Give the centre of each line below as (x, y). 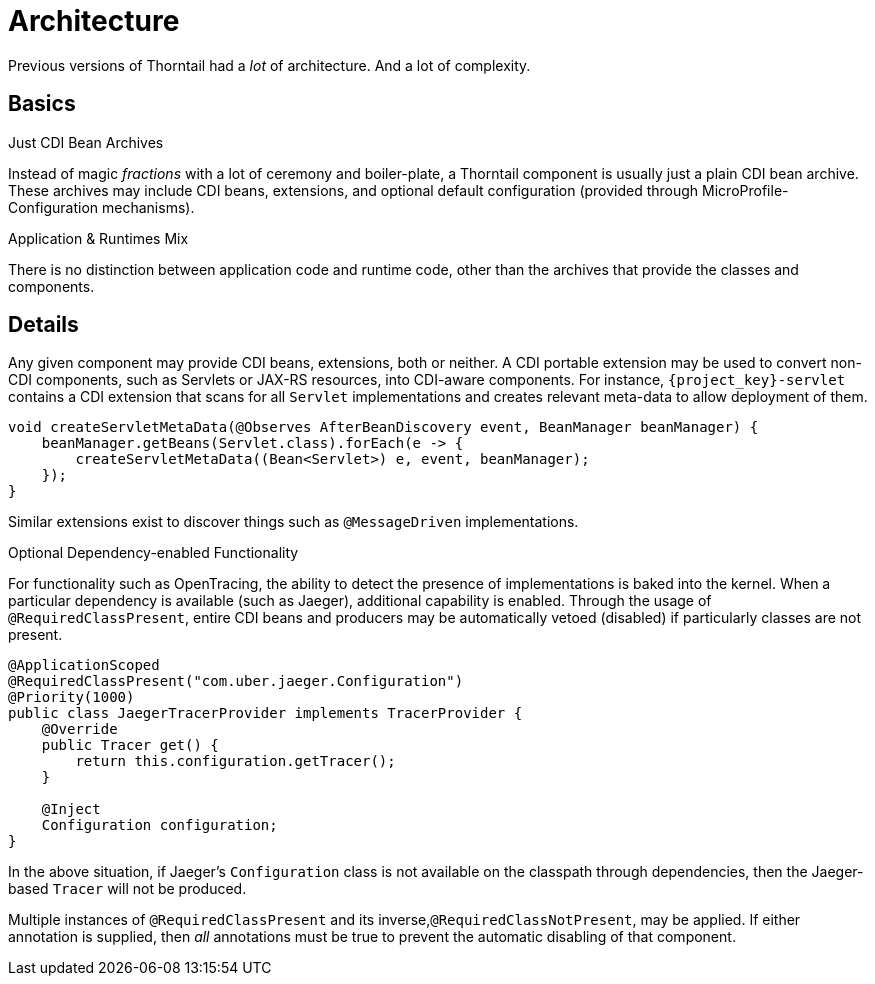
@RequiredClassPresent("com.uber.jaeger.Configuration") (236, 681)
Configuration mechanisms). (101, 207)
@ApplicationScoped (84, 665)
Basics (42, 104)
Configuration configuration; (159, 825)
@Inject (71, 809)
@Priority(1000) (71, 697)
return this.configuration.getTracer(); (235, 761)
